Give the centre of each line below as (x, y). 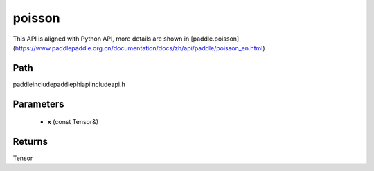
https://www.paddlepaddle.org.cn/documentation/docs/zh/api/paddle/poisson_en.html (139, 48)
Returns (30, 142)
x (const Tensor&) (73, 122)
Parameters (38, 104)
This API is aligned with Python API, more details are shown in (101, 39)
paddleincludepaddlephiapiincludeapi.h (69, 84)
